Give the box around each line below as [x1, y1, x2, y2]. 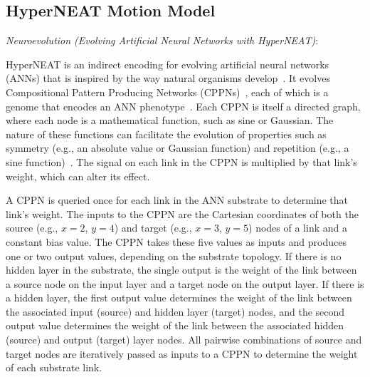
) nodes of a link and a [248, 220, 347, 235]
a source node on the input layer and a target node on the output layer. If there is [6, 276, 364, 291]
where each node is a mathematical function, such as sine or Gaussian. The [6, 113, 334, 128]
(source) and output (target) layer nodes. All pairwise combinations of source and [6, 332, 362, 347]
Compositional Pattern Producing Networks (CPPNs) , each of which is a [6, 84, 329, 99]
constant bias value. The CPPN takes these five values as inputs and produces [6, 234, 347, 249]
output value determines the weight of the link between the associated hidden [6, 318, 344, 333]
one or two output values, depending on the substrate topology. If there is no [6, 248, 342, 263]
